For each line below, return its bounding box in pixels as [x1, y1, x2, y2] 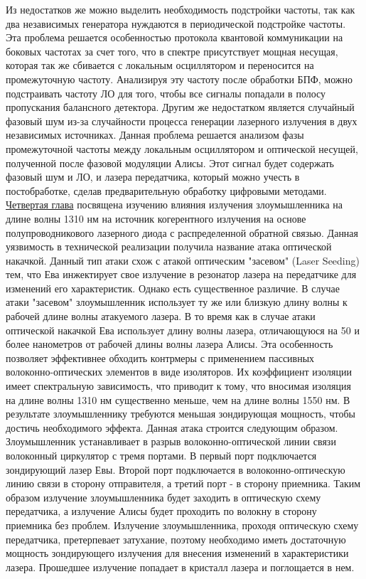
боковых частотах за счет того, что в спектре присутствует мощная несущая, [6, 43, 338, 58]
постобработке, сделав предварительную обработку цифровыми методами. [6, 183, 327, 198]
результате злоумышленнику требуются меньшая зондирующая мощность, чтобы [6, 406, 355, 421]
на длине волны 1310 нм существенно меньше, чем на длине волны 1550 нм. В [6, 392, 350, 407]
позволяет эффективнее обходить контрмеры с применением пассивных [6, 350, 315, 365]
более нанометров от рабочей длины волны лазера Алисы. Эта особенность [6, 336, 333, 351]
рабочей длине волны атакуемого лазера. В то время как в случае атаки [6, 309, 316, 324]
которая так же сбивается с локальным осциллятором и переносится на [6, 58, 314, 73]
